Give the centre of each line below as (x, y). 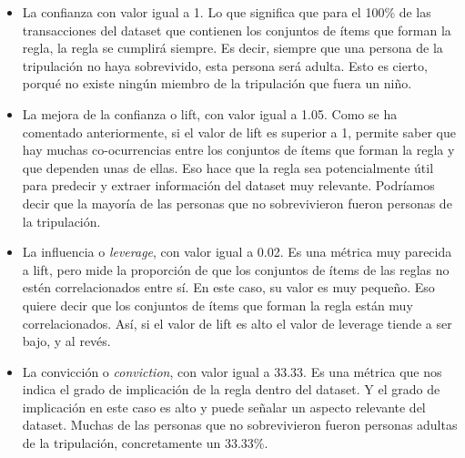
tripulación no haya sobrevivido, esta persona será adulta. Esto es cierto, (225, 65)
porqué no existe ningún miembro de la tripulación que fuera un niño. (217, 83)
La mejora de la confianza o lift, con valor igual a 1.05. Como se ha (210, 113)
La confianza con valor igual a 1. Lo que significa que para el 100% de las (227, 12)
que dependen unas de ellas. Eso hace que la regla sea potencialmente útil (228, 167)
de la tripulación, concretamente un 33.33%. (145, 443)
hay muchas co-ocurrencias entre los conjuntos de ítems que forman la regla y (238, 150)
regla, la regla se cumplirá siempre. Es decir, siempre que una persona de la (232, 48)
